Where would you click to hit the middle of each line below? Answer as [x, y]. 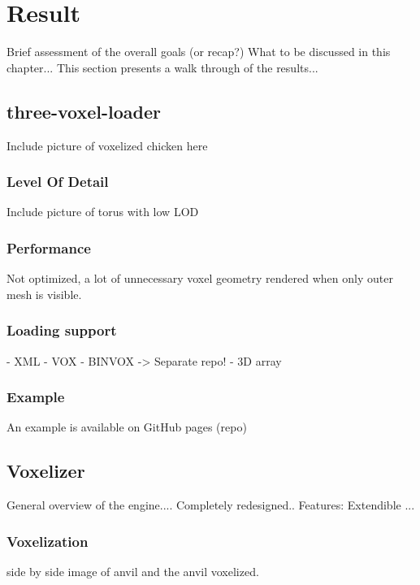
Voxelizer [46, 471]
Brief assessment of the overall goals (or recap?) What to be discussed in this [199, 52]
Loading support [62, 330]
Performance [49, 247]
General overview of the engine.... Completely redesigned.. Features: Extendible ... [211, 505]
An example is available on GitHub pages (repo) [127, 427]
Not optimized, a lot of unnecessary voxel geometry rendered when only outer [200, 278]
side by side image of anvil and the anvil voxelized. [133, 571]
